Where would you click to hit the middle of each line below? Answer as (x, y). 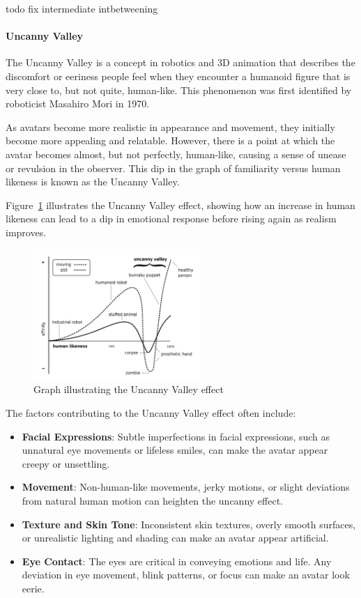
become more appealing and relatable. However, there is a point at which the (170, 140)
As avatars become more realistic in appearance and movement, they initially (170, 127)
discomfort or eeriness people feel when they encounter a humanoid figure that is (178, 76)
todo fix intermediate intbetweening (82, 8)
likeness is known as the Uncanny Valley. (93, 182)
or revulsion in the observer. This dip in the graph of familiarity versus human (173, 168)
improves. (26, 232)
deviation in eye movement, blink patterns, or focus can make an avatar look (186, 575)
